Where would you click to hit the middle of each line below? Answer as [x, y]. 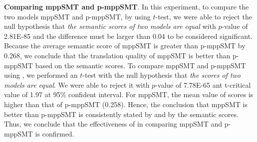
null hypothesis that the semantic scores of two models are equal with [110, 26]
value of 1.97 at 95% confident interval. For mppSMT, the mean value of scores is [129, 94]
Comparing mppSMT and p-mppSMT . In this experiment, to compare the [127, 6]
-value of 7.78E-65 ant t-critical [203, 84]
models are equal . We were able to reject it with [77, 84]
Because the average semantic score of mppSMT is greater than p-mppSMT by [125, 46]
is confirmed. [55, 133]
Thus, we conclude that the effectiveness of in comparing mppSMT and [113, 124]
